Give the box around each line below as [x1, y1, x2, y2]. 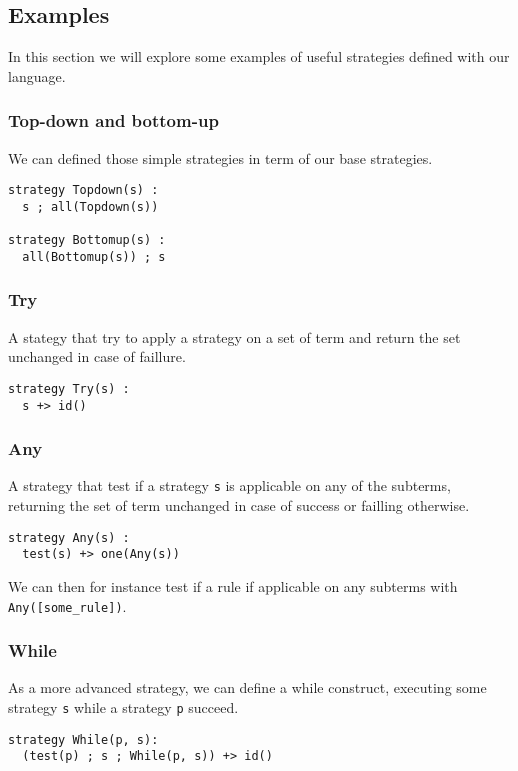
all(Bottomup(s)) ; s [22, 249, 166, 264]
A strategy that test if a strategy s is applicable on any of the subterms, [8, 475, 451, 496]
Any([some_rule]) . [8, 595, 127, 616]
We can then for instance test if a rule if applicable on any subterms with [8, 575, 458, 596]
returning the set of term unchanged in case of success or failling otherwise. [8, 495, 470, 516]
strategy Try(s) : [8, 381, 130, 396]
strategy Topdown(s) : [8, 183, 159, 198]
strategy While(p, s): [8, 732, 159, 747]
